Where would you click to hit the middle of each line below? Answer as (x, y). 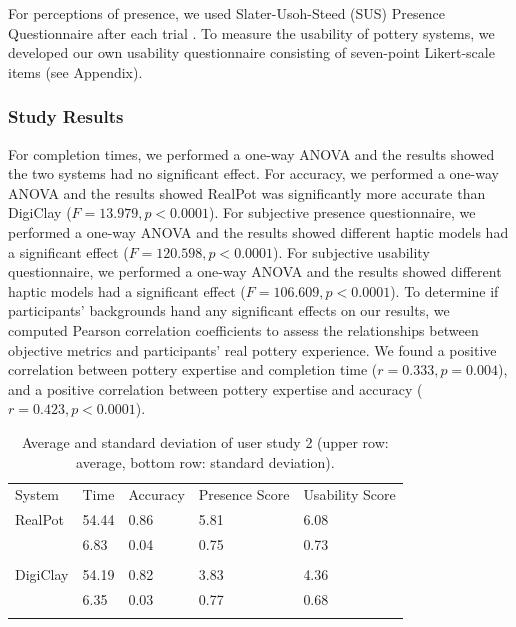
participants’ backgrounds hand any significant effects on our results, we (229, 310)
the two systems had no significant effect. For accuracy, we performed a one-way (253, 173)
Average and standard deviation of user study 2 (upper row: (205, 441)
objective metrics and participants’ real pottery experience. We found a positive (252, 349)
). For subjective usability (351, 251)
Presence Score (244, 494)
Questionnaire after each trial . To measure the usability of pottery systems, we (251, 32)
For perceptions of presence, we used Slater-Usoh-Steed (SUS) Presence (226, 13)
